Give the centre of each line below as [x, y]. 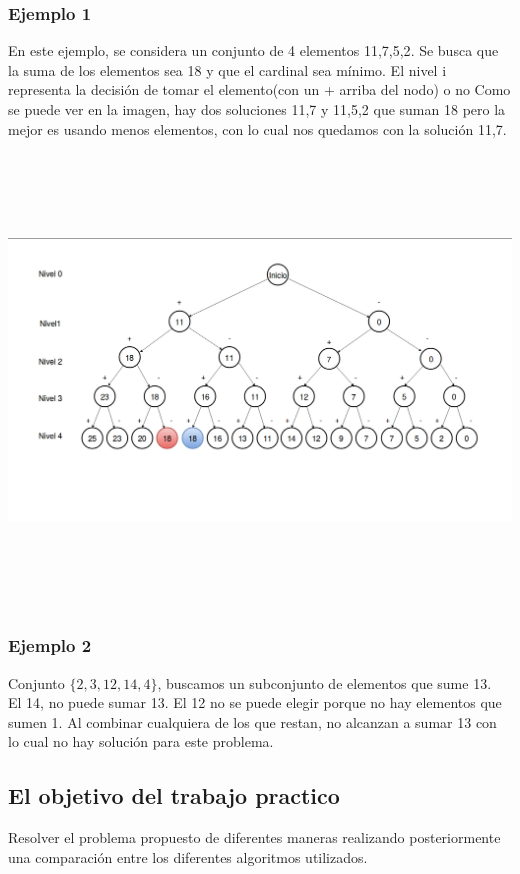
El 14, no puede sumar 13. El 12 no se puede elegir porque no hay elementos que [255, 702]
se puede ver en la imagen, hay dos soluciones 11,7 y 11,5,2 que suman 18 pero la [257, 109]
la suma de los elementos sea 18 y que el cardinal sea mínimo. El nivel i [227, 69]
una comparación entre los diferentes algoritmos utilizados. [188, 856]
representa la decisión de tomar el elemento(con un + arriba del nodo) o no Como [259, 89]
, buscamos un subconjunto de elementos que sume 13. [324, 682]
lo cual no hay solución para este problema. [141, 741]
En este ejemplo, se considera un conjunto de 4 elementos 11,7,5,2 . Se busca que [253, 50]
